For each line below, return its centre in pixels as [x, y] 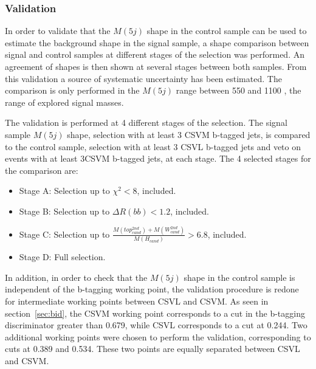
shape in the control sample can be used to [227, 31]
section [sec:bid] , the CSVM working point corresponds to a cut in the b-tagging [155, 313]
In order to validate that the [58, 31]
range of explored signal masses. [64, 102]
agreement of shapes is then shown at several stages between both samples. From [156, 66]
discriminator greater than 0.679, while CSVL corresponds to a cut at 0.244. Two [156, 325]
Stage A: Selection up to [64, 191]
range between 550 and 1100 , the [239, 90]
